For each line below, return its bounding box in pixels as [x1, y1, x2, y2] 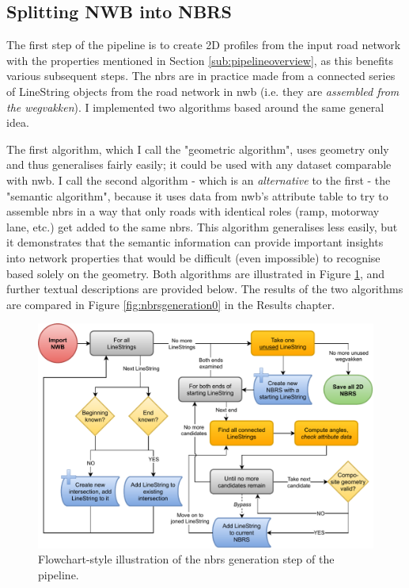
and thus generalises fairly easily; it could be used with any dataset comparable [6, 156, 392, 173]
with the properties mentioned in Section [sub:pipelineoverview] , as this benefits [6, 52, 393, 68]
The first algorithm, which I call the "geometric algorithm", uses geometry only [6, 140, 389, 157]
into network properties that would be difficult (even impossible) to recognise [6, 249, 381, 265]
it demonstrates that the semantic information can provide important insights [6, 234, 384, 250]
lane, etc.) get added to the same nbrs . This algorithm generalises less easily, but [6, 218, 398, 235]
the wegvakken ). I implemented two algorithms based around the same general [6, 98, 384, 115]
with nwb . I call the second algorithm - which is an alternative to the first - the [6, 171, 391, 188]
